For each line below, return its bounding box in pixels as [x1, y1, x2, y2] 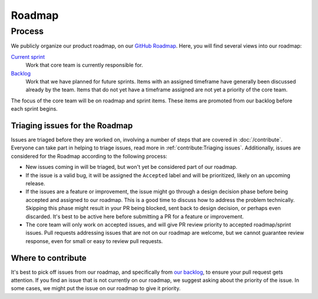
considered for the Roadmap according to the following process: [11, 152, 168, 160]
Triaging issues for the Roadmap [11, 121, 133, 131]
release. [25, 180, 45, 187]
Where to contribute [11, 253, 87, 263]
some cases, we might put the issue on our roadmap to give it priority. [11, 285, 181, 292]
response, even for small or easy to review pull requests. [25, 237, 163, 244]
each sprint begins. [11, 105, 58, 112]
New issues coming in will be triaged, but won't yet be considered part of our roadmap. [25, 164, 238, 171]
